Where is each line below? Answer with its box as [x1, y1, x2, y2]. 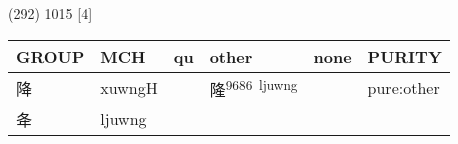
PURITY [367, 44, 442, 68]
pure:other [367, 76, 440, 100]
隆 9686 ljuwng [209, 74, 298, 101]
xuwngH [100, 76, 158, 100]
